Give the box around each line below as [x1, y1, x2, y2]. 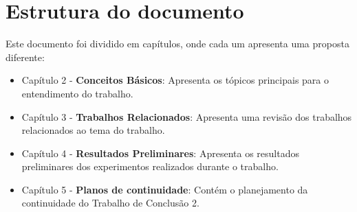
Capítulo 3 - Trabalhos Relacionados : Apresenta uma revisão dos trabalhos [21, 109, 352, 123]
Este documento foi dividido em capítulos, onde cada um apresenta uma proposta [6, 36, 349, 51]
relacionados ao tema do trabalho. [21, 123, 165, 137]
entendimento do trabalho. [21, 86, 133, 100]
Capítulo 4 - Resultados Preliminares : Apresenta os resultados [21, 145, 299, 160]
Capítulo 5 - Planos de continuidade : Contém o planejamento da [21, 182, 308, 196]
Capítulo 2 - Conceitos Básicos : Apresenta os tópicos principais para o [21, 73, 329, 87]
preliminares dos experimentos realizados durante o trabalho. [21, 159, 279, 174]
